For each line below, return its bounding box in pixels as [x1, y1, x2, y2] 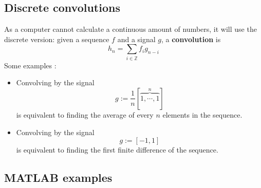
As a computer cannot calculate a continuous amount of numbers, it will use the [4, 24, 257, 34]
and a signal [117, 33, 156, 44]
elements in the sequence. [162, 109, 243, 120]
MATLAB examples [4, 170, 113, 185]
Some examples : [4, 60, 57, 70]
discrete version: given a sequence [4, 33, 109, 44]
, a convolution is [161, 33, 221, 44]
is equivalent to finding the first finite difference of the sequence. [16, 144, 218, 155]
